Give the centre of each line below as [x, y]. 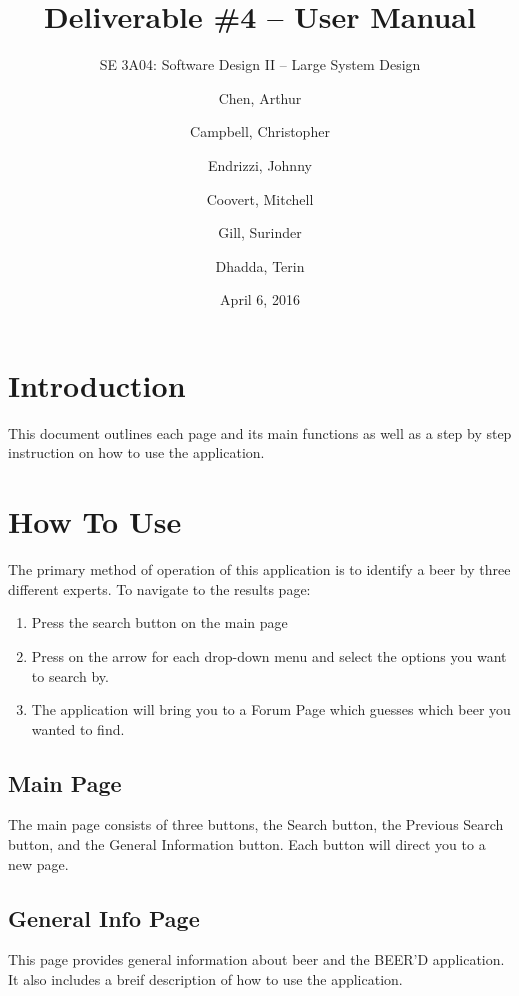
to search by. [70, 675]
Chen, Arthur [260, 97]
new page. [38, 863]
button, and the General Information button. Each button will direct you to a [247, 844]
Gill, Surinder [260, 232]
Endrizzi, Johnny [260, 164]
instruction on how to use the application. [136, 452]
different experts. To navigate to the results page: [159, 588]
